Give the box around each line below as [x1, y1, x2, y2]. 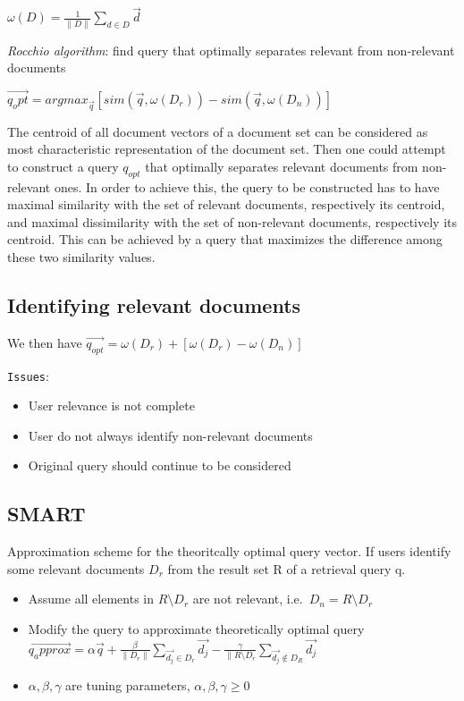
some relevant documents [7, 559, 145, 578]
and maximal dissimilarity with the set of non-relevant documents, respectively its [7, 212, 458, 231]
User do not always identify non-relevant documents [28, 426, 313, 444]
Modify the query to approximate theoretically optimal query [28, 620, 365, 638]
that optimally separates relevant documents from [145, 156, 418, 175]
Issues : [7, 366, 49, 384]
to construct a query [7, 156, 119, 175]
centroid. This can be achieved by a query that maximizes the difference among [7, 230, 443, 249]
